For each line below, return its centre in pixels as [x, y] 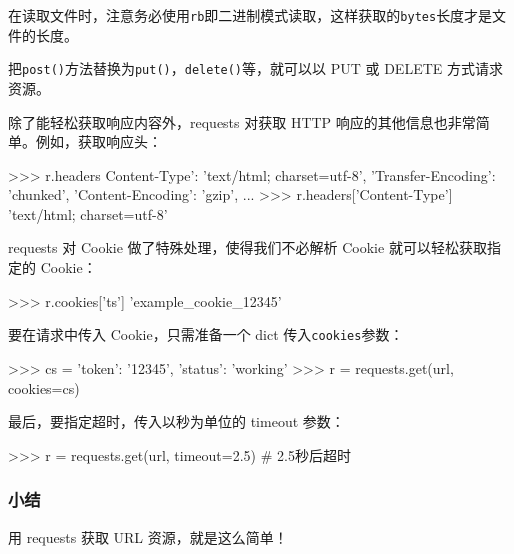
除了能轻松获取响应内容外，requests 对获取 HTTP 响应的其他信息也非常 [242, 121]
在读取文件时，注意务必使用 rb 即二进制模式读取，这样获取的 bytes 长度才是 [250, 15]
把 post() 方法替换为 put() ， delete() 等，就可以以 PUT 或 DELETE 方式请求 [255, 68]
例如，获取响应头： [98, 141]
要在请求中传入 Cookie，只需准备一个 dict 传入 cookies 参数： [206, 334]
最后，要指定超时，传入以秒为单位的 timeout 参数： [176, 421]
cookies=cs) [44, 387]
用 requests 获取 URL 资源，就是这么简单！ [148, 536]
